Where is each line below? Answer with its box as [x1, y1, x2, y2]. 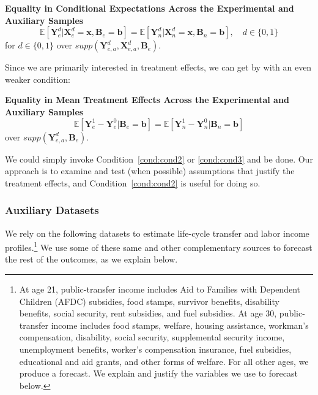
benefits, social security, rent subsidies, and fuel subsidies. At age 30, [19, 307, 277, 320]
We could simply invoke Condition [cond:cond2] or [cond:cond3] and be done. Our [5, 152, 313, 165]
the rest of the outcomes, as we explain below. [5, 253, 178, 266]
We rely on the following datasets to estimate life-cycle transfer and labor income [5, 226, 309, 239]
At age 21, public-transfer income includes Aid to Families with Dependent [19, 283, 300, 295]
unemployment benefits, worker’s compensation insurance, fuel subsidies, [19, 342, 292, 355]
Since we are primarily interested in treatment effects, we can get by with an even [5, 61, 312, 74]
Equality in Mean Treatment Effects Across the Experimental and [5, 93, 289, 106]
